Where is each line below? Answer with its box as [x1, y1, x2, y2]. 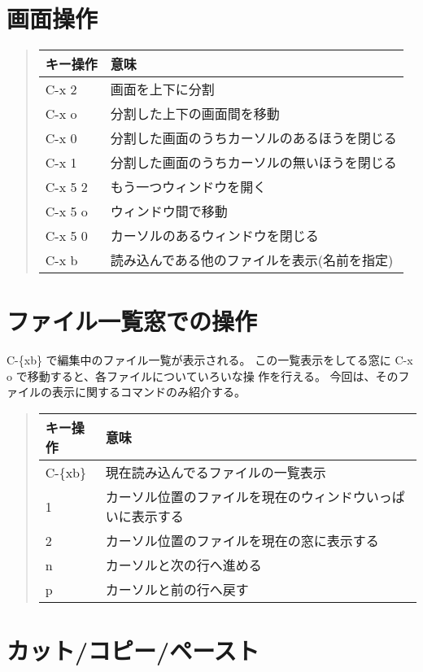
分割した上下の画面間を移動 [110, 104, 280, 124]
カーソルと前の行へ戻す [105, 580, 249, 600]
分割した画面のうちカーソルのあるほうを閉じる [110, 129, 397, 148]
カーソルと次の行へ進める [105, 556, 262, 575]
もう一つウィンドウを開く [110, 177, 267, 197]
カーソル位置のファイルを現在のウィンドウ [105, 487, 366, 507]
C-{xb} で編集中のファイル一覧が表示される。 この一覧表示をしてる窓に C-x [7, 351, 413, 369]
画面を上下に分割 [110, 80, 215, 99]
